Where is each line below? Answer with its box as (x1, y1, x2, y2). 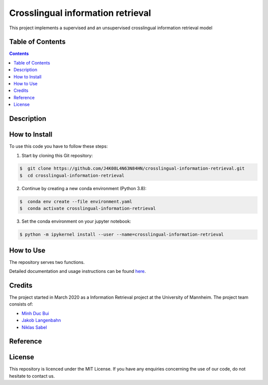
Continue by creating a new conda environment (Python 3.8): (21, 185, 146, 191)
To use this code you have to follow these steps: (9, 143, 108, 149)
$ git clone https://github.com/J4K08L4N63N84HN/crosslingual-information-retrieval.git (19, 166, 245, 171)
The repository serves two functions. (9, 259, 85, 265)
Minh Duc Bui (21, 310, 49, 316)
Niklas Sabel (21, 324, 47, 330)
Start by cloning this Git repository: (21, 152, 93, 158)
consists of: (9, 301, 33, 307)
